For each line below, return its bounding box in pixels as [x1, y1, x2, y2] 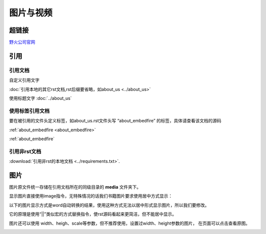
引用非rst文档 [9, 148, 41, 155]
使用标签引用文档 [9, 107, 50, 114]
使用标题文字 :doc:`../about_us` [9, 95, 72, 101]
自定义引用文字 [9, 77, 39, 83]
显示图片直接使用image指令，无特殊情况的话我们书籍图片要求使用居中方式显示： [9, 193, 173, 199]
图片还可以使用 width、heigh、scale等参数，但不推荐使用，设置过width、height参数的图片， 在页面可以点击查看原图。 [9, 220, 250, 226]
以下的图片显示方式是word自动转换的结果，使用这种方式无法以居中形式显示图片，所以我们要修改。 [9, 202, 209, 208]
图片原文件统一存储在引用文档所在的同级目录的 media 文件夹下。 [9, 184, 141, 190]
